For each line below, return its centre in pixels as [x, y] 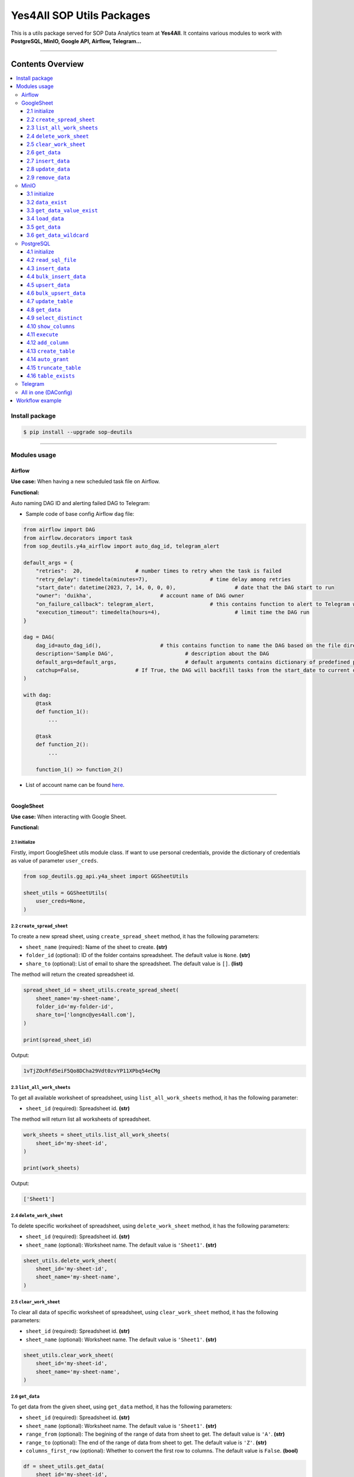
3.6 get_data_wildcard [58, 235]
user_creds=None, [61, 901]
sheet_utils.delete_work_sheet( [70, 1260]
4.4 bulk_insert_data [56, 276]
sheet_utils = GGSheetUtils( [65, 893]
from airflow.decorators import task [78, 538]
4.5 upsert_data [48, 285]
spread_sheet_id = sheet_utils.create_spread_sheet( [101, 990]
